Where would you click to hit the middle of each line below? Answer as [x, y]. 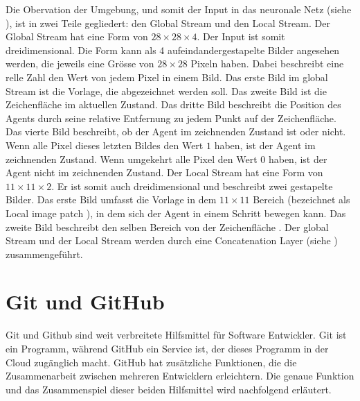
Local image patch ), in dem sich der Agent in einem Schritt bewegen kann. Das [176, 213]
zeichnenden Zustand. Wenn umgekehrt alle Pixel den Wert [132, 159]
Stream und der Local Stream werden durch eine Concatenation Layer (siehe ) [172, 240]
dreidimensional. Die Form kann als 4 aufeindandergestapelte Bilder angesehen [173, 50]
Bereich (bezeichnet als [301, 199]
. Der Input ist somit [241, 36]
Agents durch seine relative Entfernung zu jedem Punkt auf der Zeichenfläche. [171, 118]
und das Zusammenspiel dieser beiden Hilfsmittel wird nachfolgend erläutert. [169, 389]
